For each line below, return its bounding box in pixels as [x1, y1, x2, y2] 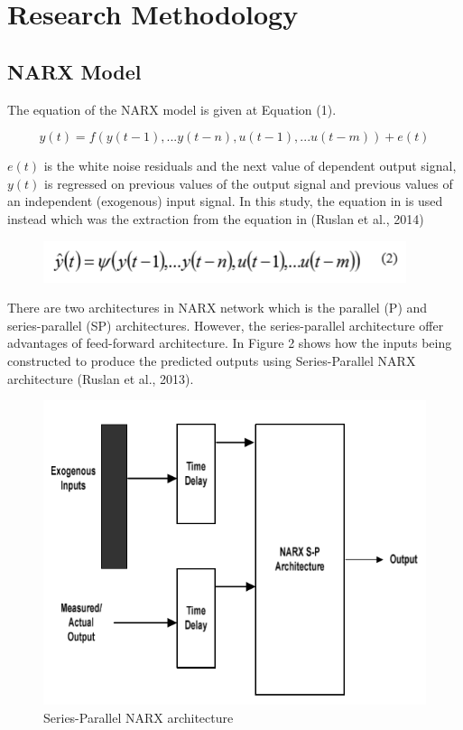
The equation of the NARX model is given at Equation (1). [7, 99, 337, 118]
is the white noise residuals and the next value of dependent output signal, [43, 156, 457, 175]
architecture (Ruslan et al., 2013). [7, 369, 194, 388]
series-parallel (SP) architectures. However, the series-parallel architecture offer [7, 315, 444, 334]
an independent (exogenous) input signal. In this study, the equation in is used [7, 192, 443, 211]
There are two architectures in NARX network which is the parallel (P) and [7, 298, 428, 317]
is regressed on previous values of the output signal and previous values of [44, 173, 453, 192]
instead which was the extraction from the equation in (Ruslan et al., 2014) [7, 209, 424, 228]
